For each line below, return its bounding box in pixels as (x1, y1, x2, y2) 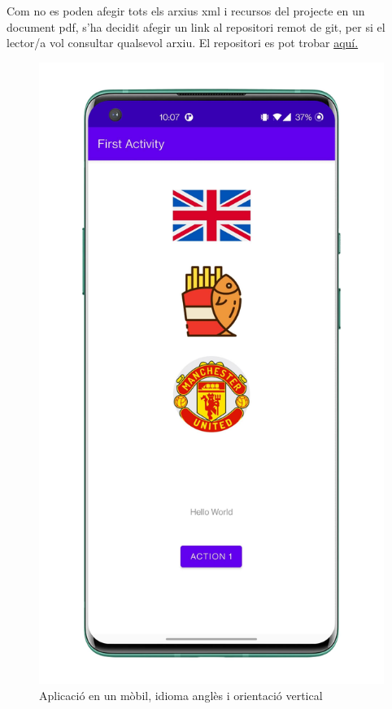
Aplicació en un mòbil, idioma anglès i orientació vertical (39, 686, 323, 703)
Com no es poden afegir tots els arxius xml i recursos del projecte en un (7, 2, 365, 19)
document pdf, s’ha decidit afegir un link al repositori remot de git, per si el (7, 18, 385, 35)
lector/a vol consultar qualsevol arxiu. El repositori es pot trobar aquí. (7, 34, 359, 51)
